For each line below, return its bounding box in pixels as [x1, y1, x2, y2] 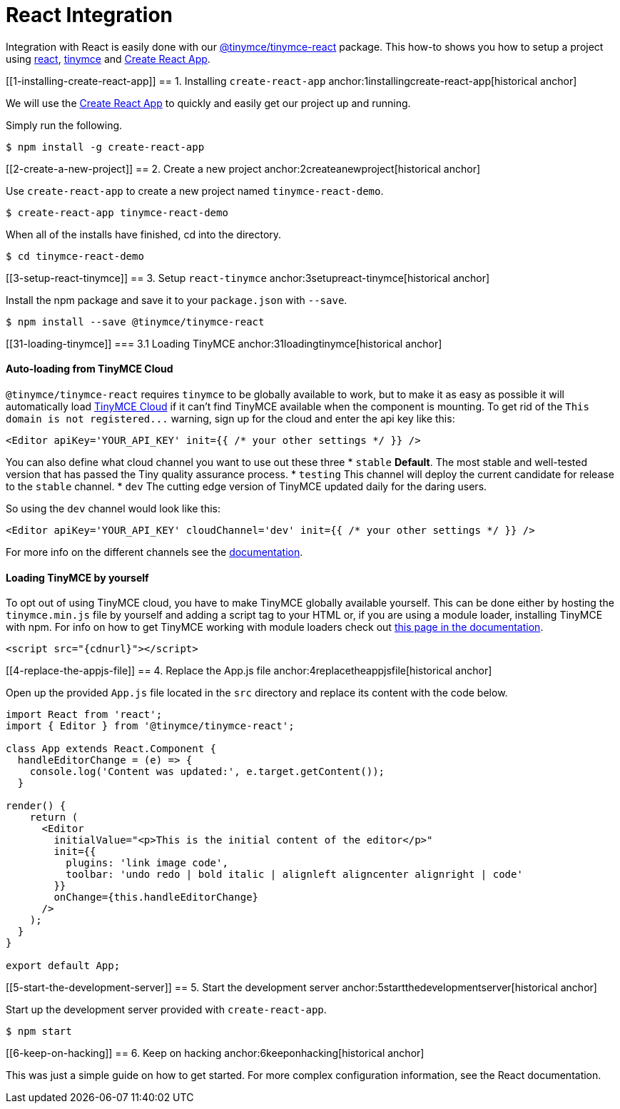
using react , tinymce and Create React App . [6, 52, 210, 65]
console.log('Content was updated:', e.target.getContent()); [29, 766, 385, 778]
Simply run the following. [6, 118, 123, 131]
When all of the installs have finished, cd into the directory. [6, 228, 282, 240]
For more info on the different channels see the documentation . [6, 545, 303, 558]
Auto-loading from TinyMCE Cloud [6, 363, 173, 375]
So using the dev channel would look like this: [6, 502, 221, 515]
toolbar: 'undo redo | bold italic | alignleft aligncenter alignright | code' [66, 869, 523, 881]
